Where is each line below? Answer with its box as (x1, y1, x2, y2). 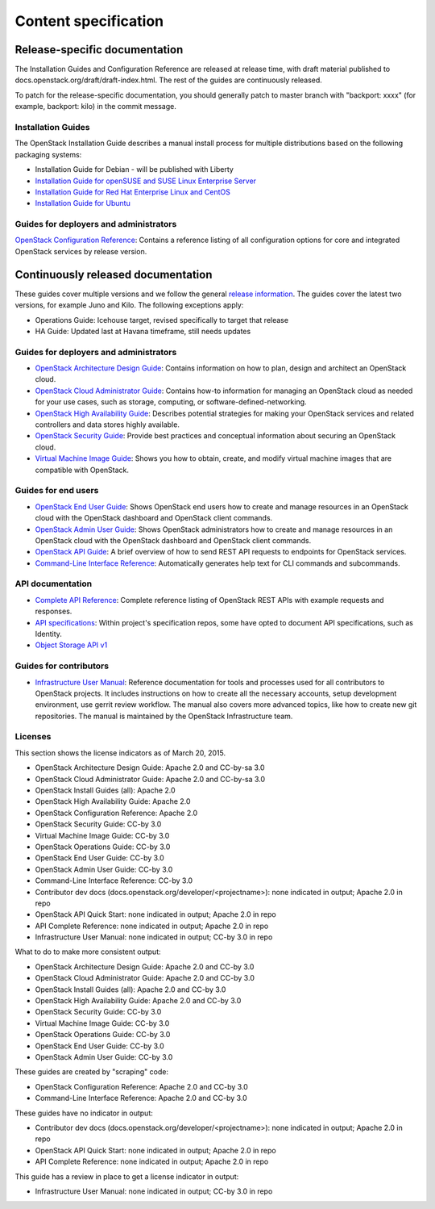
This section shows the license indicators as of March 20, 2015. (14, 747, 226, 758)
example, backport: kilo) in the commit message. (14, 102, 176, 111)
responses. (35, 606, 72, 617)
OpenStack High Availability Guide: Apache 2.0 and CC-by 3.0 (35, 996, 242, 1006)
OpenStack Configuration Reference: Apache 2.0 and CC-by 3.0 (35, 1081, 249, 1091)
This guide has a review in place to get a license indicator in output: (14, 1171, 239, 1182)
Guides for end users (14, 485, 99, 496)
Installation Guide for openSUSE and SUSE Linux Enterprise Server (35, 176, 257, 186)
